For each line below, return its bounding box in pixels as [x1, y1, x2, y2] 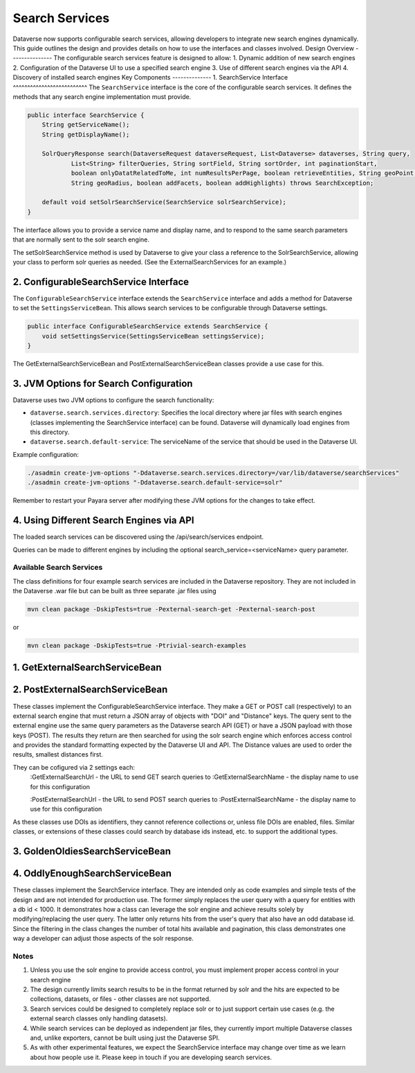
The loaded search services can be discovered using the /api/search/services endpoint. [12, 533, 264, 541]
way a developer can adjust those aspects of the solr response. [12, 935, 194, 943]
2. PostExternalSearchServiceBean [12, 684, 168, 696]
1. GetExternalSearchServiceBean [12, 662, 162, 674]
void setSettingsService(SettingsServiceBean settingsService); [41, 332, 265, 340]
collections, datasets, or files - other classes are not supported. [30, 995, 211, 1003]
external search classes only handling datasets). [30, 1014, 168, 1022]
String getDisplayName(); [41, 130, 130, 138]
